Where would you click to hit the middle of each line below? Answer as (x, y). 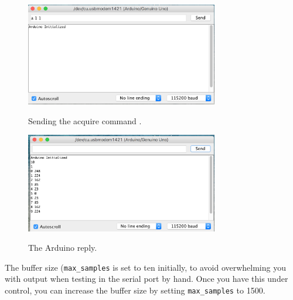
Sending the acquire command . (85, 120)
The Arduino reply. (63, 248)
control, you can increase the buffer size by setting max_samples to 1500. (135, 290)
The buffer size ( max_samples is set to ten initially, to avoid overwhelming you (145, 267)
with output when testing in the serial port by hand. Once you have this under (146, 279)
